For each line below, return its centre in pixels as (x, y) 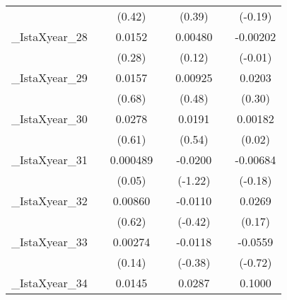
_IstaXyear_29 (49, 77)
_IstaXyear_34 (49, 283)
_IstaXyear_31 (49, 160)
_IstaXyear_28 (49, 36)
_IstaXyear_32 (49, 201)
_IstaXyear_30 (49, 119)
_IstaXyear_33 (49, 242)
